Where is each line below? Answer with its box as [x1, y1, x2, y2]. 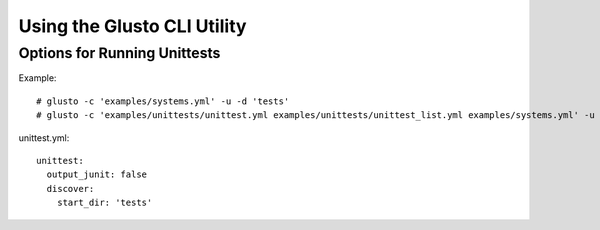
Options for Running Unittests [18, 44, 221, 62]
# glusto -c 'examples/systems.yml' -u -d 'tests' [36, 95, 290, 107]
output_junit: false [46, 169, 148, 180]
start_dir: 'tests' [56, 197, 153, 209]
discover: [46, 183, 95, 194]
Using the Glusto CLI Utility [18, 15, 247, 37]
